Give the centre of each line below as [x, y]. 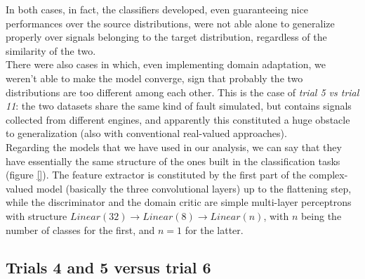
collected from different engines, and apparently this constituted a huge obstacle [178, 119]
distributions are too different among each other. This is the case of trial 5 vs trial [182, 92]
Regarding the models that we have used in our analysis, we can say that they [174, 147]
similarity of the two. [51, 50]
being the [321, 215]
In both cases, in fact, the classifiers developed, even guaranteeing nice [157, 9]
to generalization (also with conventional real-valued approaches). [146, 133]
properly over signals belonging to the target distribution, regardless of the [166, 37]
